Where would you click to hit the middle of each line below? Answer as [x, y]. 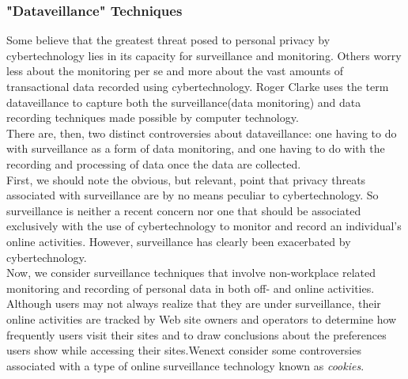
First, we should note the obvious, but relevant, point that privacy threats [186, 179]
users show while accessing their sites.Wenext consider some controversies [184, 350]
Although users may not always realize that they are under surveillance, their [194, 303]
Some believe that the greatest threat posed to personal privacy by [168, 40]
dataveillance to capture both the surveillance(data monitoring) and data [184, 102]
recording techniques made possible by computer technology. [153, 117]
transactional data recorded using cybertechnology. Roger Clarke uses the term [198, 86]
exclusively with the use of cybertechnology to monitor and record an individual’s [204, 226]
